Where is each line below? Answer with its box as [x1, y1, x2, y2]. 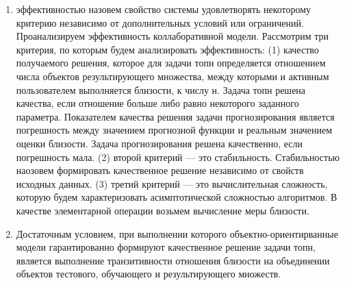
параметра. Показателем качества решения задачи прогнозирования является [16, 109, 335, 123]
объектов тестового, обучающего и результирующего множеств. [16, 267, 281, 281]
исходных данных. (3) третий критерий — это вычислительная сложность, [16, 176, 328, 190]
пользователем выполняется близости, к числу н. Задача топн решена [16, 82, 306, 97]
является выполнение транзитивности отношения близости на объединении [16, 253, 330, 267]
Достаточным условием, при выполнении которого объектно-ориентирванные [16, 226, 338, 240]
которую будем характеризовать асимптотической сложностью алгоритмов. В [16, 190, 337, 204]
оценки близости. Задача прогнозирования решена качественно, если [16, 136, 303, 150]
